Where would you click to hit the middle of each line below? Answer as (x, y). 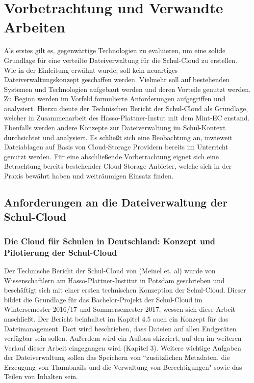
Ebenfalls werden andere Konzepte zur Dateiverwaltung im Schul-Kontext (115, 128)
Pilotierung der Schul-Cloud (61, 252)
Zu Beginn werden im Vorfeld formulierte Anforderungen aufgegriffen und (115, 99)
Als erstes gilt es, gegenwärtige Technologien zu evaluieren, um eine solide (115, 50)
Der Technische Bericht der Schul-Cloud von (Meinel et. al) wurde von (110, 270)
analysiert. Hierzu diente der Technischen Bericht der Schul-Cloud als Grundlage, (126, 108)
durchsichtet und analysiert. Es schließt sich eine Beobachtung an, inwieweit (118, 137)
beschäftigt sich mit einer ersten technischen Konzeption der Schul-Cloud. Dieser (125, 290)
